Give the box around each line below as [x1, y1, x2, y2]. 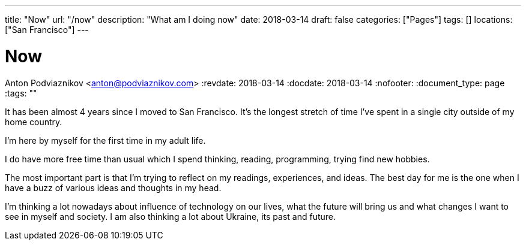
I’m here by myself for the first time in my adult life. [5, 135, 206, 146]
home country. [5, 116, 62, 127]
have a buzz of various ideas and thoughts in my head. [5, 182, 222, 193]
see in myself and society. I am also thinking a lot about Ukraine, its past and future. [5, 211, 336, 222]
